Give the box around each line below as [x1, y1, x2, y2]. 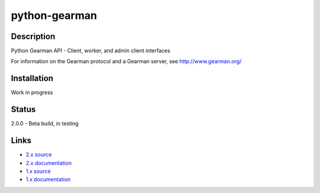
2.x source [25, 151, 52, 158]
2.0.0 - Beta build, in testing [11, 120, 79, 127]
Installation [11, 73, 53, 83]
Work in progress [11, 89, 53, 96]
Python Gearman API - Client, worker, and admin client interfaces [11, 47, 171, 54]
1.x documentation [25, 176, 71, 183]
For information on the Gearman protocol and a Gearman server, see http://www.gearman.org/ [11, 58, 242, 65]
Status [11, 104, 36, 115]
